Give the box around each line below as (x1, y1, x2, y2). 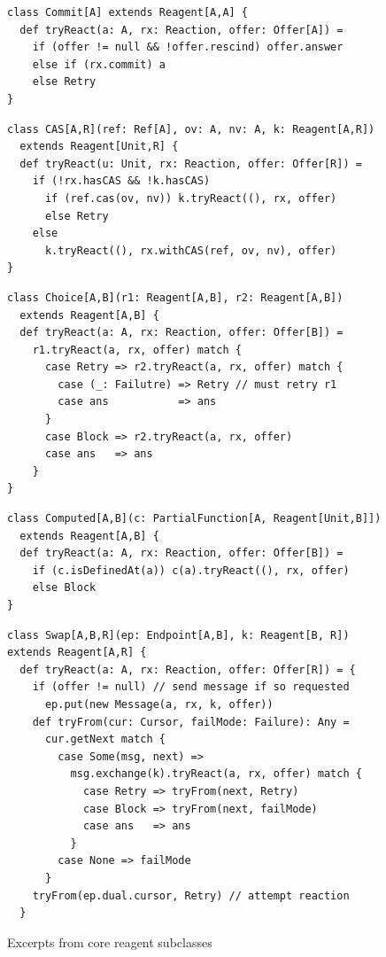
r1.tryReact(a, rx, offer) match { (32, 343, 242, 356)
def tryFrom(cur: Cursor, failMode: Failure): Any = (32, 715, 350, 728)
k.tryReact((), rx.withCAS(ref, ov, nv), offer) (44, 244, 337, 257)
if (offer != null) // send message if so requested (32, 681, 350, 694)
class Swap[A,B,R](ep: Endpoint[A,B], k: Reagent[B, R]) (7, 628, 350, 642)
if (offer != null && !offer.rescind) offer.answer (32, 41, 344, 54)
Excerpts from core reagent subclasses (7, 932, 212, 951)
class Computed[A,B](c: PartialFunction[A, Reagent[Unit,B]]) (7, 512, 382, 525)
